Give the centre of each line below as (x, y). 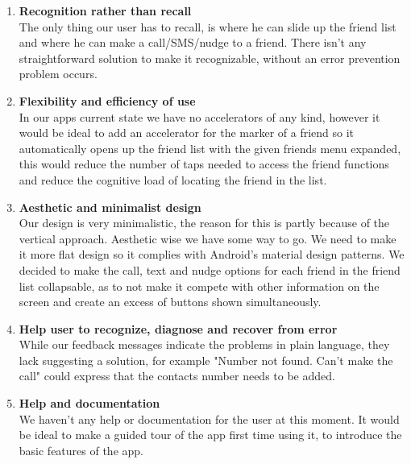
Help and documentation (89, 403)
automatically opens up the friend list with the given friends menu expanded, (210, 148)
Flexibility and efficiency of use (107, 100)
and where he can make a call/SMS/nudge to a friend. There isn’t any (193, 42)
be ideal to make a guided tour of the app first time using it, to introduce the (210, 435)
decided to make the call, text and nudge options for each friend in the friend (210, 269)
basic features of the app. (81, 450)
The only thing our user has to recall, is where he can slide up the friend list (208, 26)
